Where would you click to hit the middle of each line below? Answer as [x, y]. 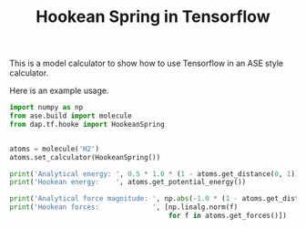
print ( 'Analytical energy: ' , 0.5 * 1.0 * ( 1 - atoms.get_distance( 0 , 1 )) [154, 174]
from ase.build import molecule [71, 116]
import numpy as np [46, 108]
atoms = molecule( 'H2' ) [55, 149]
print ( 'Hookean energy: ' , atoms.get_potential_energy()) [128, 182]
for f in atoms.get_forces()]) [227, 216]
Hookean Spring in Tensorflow [153, 17]
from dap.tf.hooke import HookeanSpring [87, 124]
